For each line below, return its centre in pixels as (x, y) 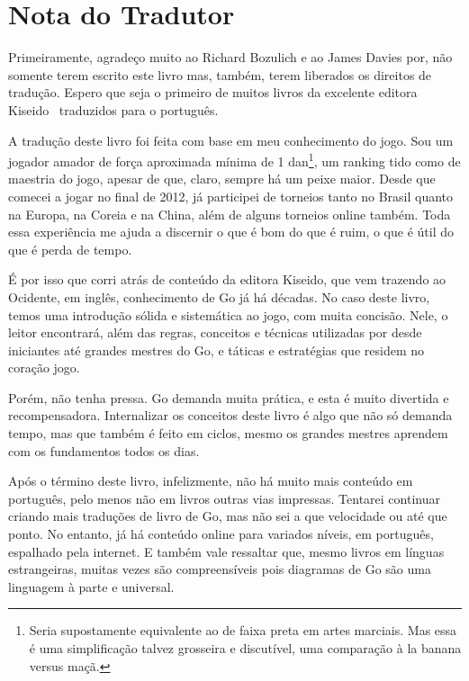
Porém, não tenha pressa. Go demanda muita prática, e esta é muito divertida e (229, 397)
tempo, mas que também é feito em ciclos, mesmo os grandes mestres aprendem (228, 433)
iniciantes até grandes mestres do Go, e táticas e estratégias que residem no (216, 349)
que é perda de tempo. (70, 249)
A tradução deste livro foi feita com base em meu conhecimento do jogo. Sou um (231, 140)
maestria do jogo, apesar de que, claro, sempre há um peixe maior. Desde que (222, 179)
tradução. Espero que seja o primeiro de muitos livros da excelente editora (213, 92)
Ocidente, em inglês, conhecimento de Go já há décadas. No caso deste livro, (219, 296)
